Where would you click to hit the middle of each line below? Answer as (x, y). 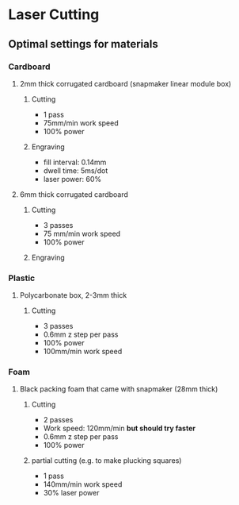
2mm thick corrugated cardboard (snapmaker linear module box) (125, 83)
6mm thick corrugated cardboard (74, 194)
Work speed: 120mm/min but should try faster (119, 428)
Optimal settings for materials (83, 44)
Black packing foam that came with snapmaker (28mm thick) (119, 389)
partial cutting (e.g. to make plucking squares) (106, 461)
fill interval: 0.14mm (75, 162)
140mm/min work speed (83, 484)
